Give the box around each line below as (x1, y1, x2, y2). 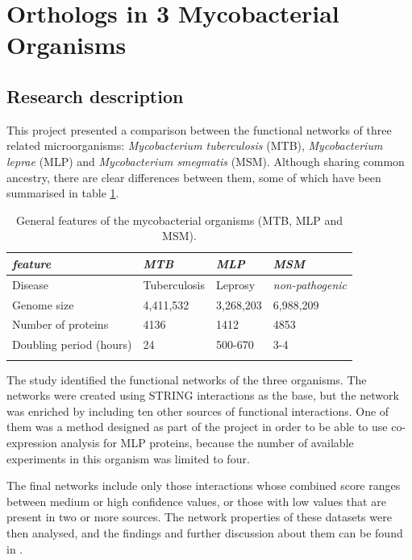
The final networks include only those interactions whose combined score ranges (6, 477, 401, 494)
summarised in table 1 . (6, 185, 119, 201)
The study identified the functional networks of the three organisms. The (6, 371, 367, 388)
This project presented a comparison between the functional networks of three (6, 121, 392, 138)
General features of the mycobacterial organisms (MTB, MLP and (15, 211, 343, 228)
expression (6, 434, 57, 451)
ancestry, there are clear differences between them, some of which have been (6, 168, 381, 185)
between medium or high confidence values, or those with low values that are (6, 492, 386, 509)
